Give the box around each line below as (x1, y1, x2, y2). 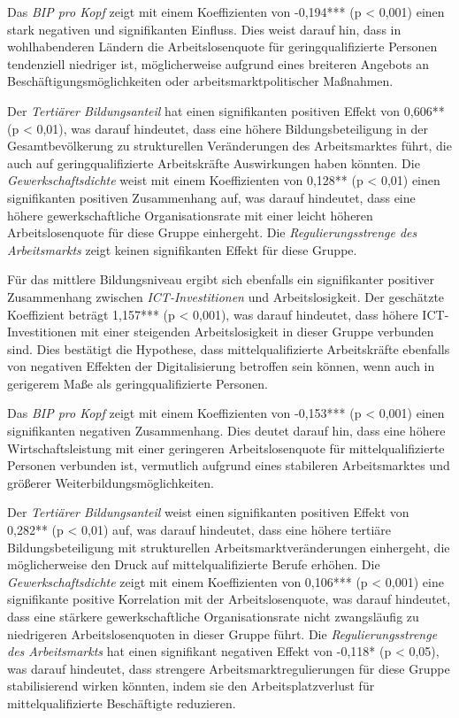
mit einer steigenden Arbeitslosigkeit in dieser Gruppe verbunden (80, 322, 434, 341)
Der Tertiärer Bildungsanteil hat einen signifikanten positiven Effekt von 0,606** (7, 101, 445, 120)
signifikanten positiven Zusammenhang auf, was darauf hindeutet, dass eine (7, 188, 416, 206)
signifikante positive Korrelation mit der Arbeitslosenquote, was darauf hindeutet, (7, 590, 451, 608)
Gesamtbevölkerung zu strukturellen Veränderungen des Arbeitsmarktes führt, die (7, 136, 452, 155)
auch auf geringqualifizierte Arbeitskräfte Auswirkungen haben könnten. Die (7, 153, 420, 172)
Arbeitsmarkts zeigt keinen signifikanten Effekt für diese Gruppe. (7, 240, 357, 259)
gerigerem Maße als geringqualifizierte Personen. (7, 374, 268, 392)
